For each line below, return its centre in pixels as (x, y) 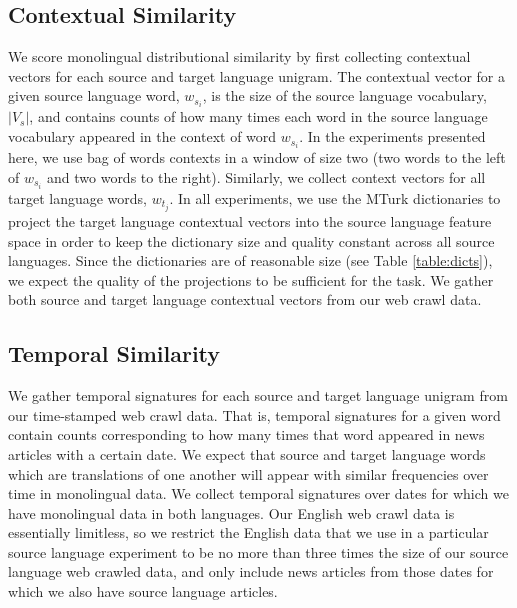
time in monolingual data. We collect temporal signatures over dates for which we (258, 493)
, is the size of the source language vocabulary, (344, 95)
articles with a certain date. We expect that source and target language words (247, 453)
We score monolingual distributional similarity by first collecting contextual (239, 56)
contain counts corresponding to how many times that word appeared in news (246, 434)
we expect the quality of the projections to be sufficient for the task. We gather (251, 279)
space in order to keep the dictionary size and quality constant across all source (251, 240)
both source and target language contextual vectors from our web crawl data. (245, 299)
